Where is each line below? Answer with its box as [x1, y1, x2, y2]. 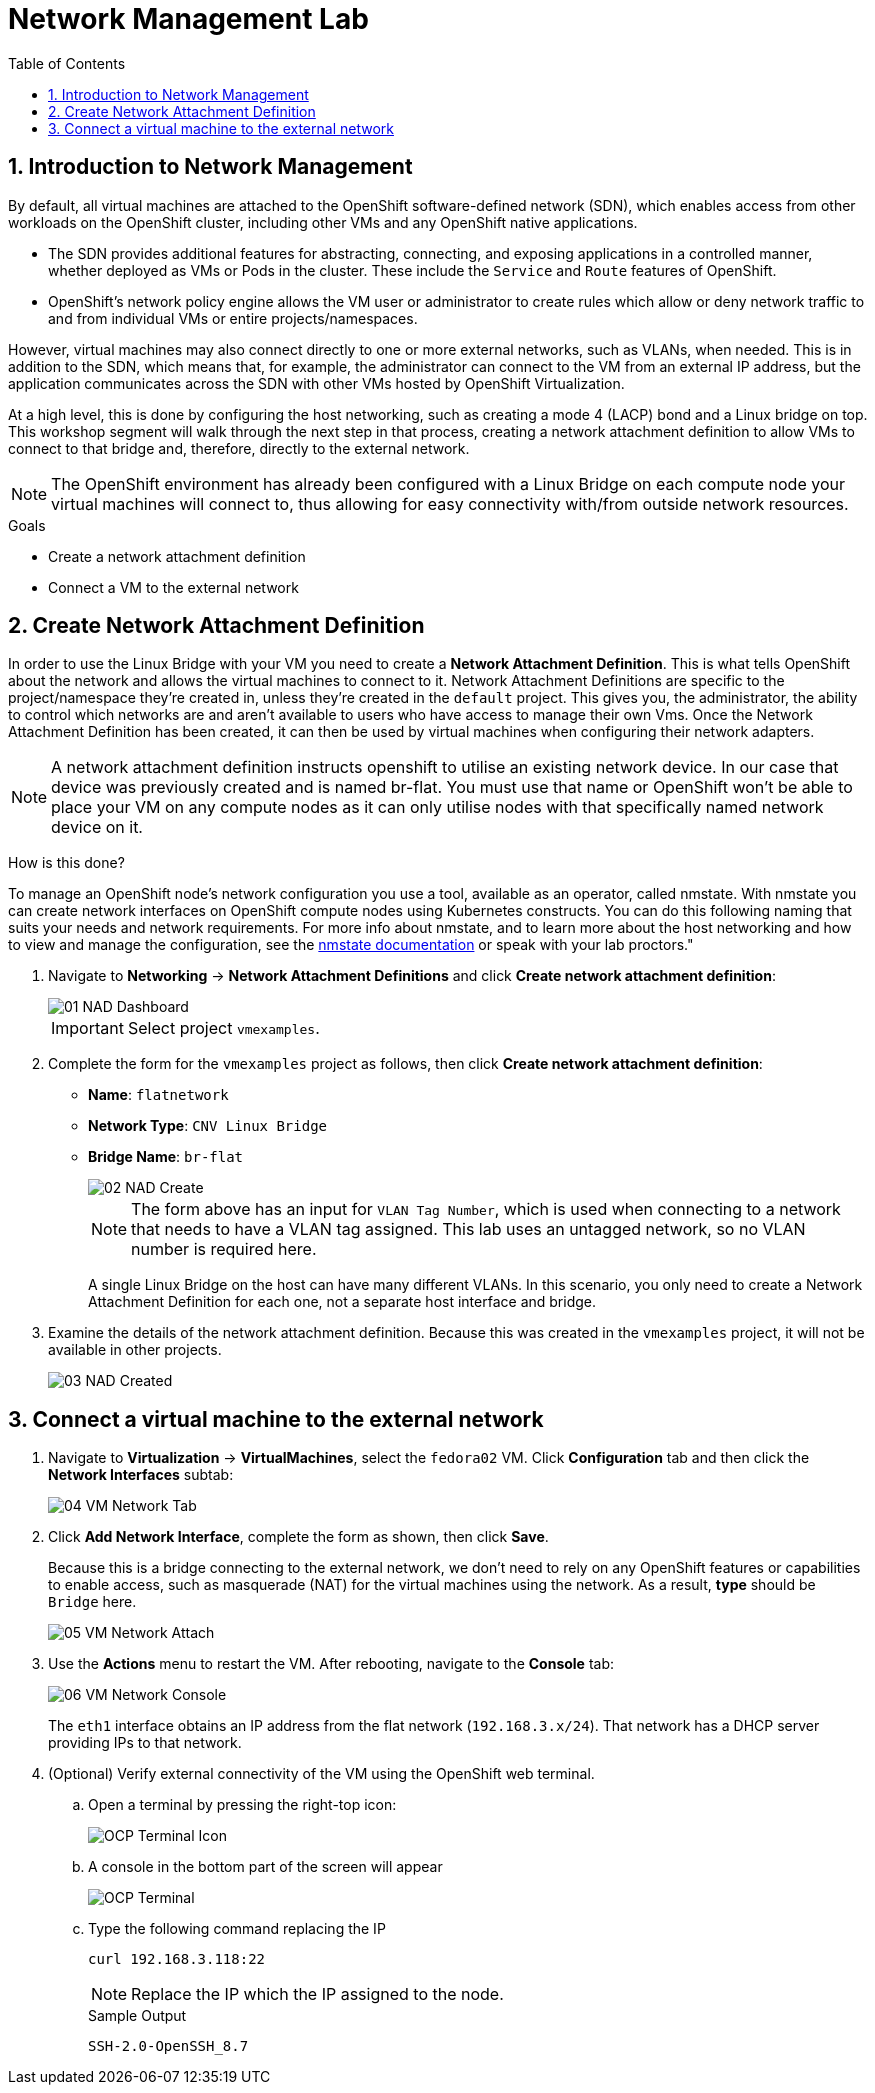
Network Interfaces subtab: [48, 1466, 234, 1484]
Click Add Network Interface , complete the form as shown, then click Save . [48, 1528, 549, 1546]
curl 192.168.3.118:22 [88, 1951, 266, 1968]
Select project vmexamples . [127, 1018, 320, 1039]
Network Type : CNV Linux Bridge [88, 1117, 327, 1135]
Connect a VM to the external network [48, 578, 299, 596]
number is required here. [131, 1239, 317, 1260]
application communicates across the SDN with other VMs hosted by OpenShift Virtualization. [8, 374, 625, 392]
